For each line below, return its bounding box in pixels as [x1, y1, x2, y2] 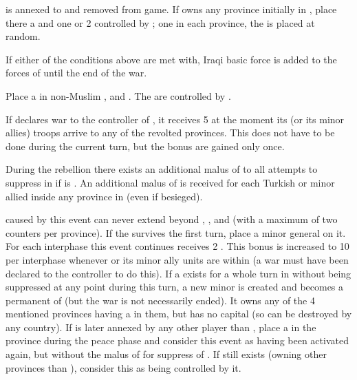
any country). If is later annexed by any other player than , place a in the [6, 319, 316, 334]
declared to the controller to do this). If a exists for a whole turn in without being [6, 266, 351, 280]
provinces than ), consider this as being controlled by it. [6, 360, 241, 374]
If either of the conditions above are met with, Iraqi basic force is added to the [6, 52, 337, 66]
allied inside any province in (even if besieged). [6, 189, 203, 203]
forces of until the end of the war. [6, 65, 147, 80]
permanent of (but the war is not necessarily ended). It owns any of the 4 [6, 293, 315, 307]
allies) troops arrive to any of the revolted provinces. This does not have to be [6, 125, 335, 140]
